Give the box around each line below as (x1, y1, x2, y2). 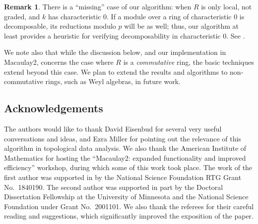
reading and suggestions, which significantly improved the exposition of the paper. (4, 211, 254, 221)
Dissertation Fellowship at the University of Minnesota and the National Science (4, 191, 249, 202)
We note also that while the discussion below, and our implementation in (4, 47, 226, 57)
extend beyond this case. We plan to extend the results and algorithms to (4, 66, 228, 77)
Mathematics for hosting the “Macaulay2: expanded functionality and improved (4, 152, 246, 163)
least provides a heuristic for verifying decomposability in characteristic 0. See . (4, 30, 245, 41)
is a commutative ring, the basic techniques (123, 56, 254, 67)
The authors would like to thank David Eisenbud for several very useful (4, 123, 222, 134)
